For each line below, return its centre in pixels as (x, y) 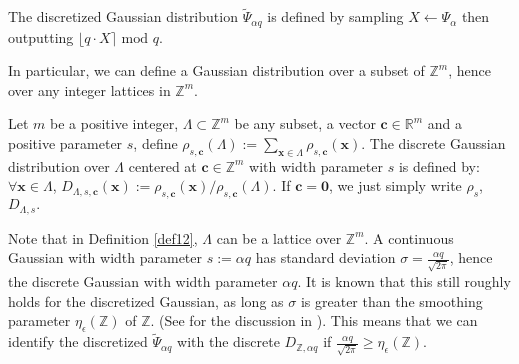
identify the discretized (78, 341)
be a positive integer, (114, 123)
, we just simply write (395, 185)
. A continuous (409, 237)
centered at (162, 165)
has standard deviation (325, 257)
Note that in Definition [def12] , (103, 237)
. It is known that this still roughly (404, 280)
